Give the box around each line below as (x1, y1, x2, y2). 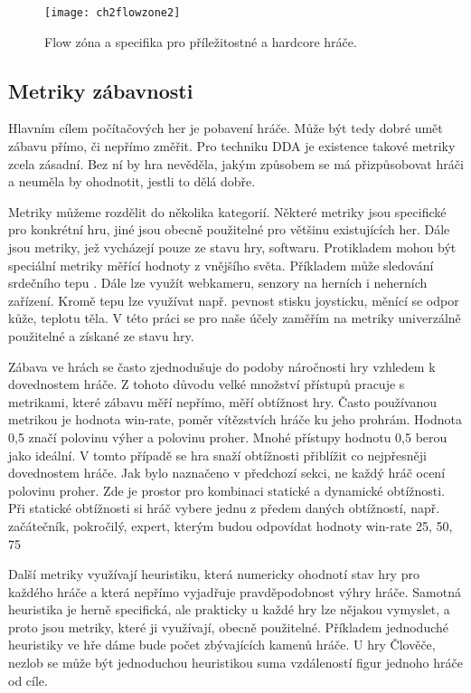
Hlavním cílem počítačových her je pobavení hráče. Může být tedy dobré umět (8, 119, 443, 138)
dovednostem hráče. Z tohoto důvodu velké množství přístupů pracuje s (8, 375, 405, 394)
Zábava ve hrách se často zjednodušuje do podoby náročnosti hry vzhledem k (8, 356, 436, 375)
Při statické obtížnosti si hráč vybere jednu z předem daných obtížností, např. (8, 498, 440, 517)
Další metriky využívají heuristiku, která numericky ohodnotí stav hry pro (8, 565, 419, 584)
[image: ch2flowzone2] (44, 6, 181, 19)
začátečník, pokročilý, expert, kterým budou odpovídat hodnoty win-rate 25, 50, (8, 516, 453, 535)
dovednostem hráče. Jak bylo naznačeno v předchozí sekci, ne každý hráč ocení (8, 463, 446, 482)
